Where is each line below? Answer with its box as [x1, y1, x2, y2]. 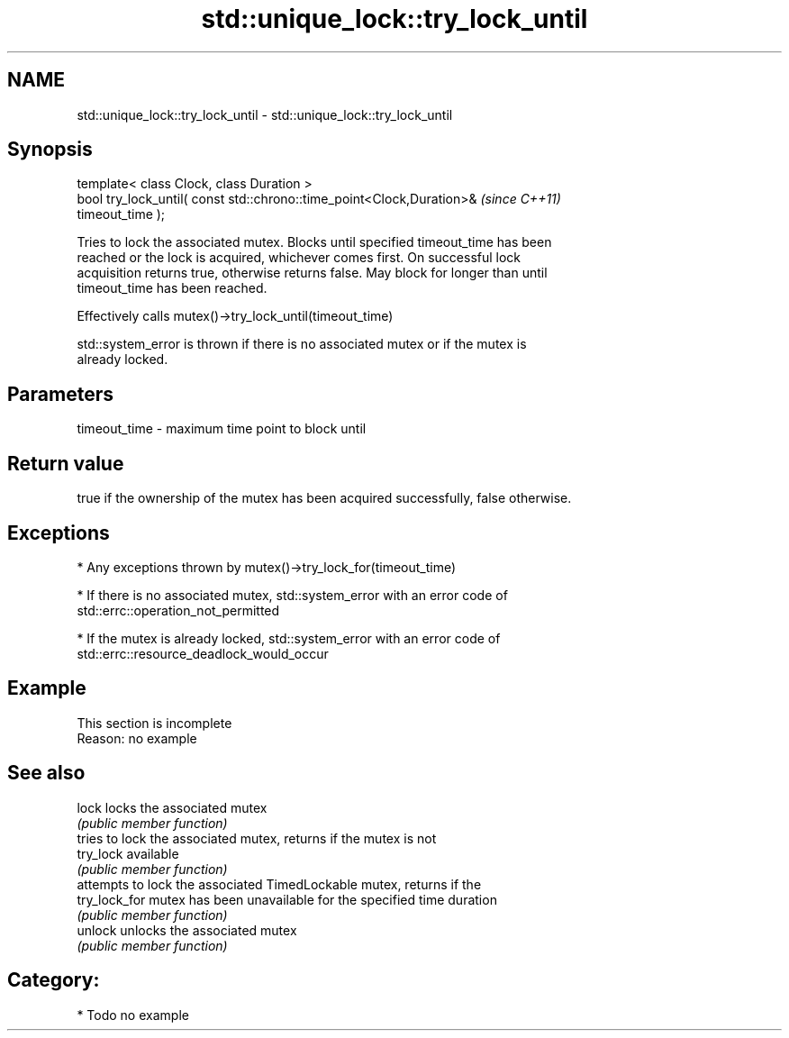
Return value [7, 451, 124, 475]
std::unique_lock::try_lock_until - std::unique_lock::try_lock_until [77, 106, 453, 123]
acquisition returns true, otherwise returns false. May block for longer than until [77, 265, 548, 281]
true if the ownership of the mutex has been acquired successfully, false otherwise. [77, 490, 572, 506]
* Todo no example [77, 1006, 189, 1023]
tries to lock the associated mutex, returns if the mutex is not [77, 830, 437, 846]
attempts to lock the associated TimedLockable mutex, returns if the [77, 876, 482, 892]
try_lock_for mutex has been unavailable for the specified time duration [77, 891, 497, 907]
